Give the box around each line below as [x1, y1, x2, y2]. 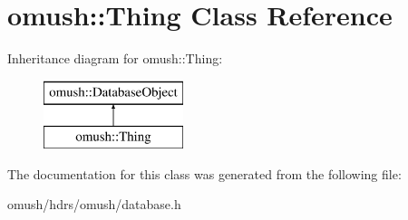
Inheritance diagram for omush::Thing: [7, 49, 223, 68]
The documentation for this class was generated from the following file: [7, 164, 402, 183]
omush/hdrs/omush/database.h [7, 195, 181, 214]
